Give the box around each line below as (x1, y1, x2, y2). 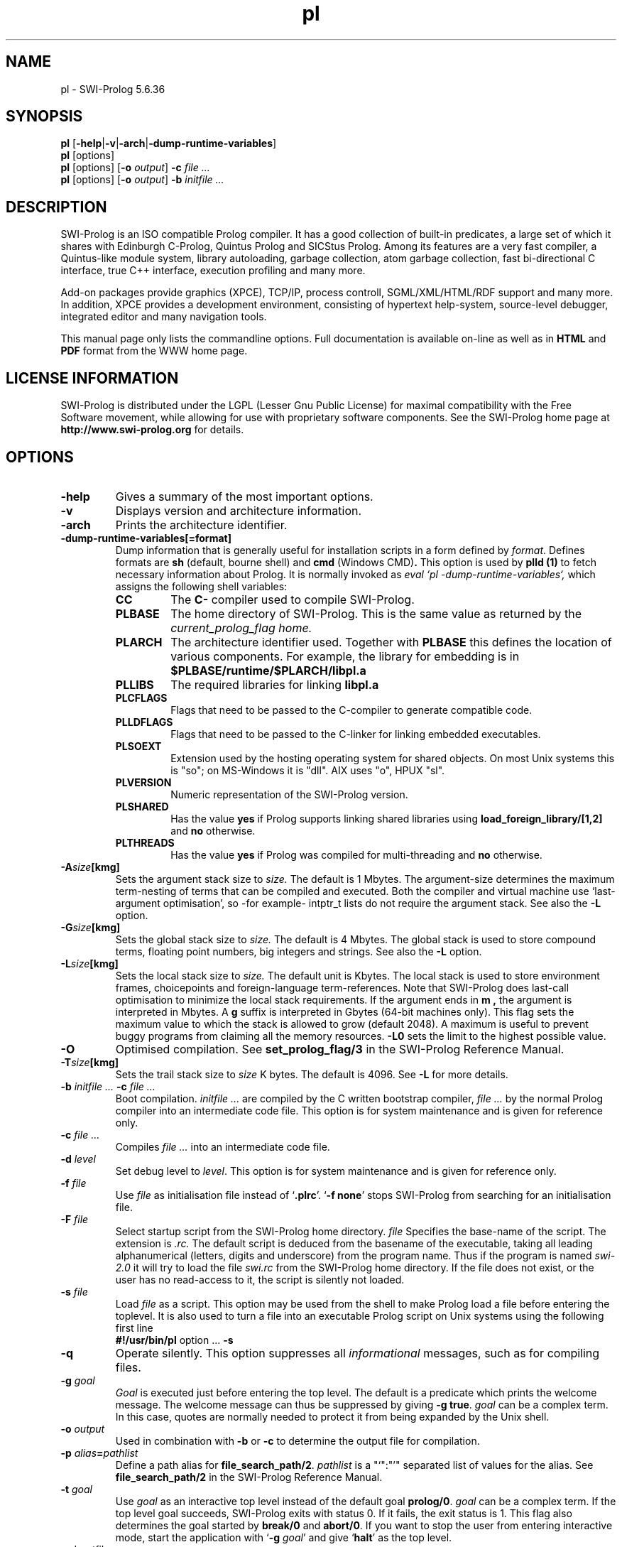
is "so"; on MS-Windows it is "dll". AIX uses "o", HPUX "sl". (170, 764, 445, 776)
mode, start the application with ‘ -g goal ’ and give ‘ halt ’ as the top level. (115, 1531, 452, 1543)
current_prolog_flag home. (170, 620, 312, 635)
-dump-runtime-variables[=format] (60, 531, 231, 544)
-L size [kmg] (60, 957, 119, 970)
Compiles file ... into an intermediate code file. (115, 1140, 330, 1153)
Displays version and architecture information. (115, 503, 362, 518)
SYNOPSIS (6, 107, 83, 126)
